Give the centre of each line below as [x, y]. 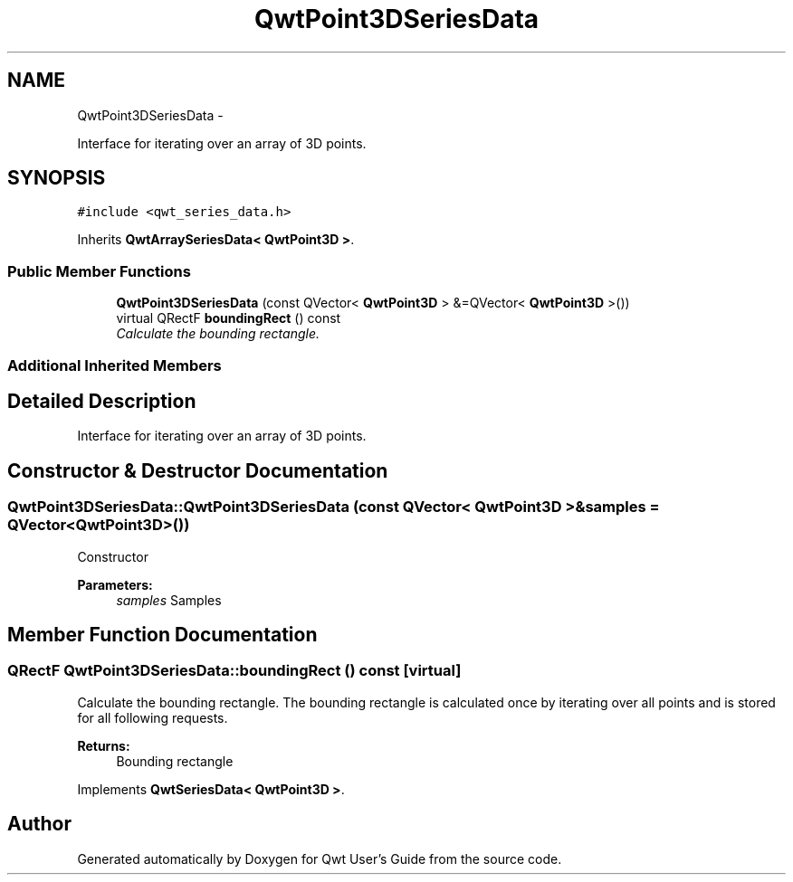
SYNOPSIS [57, 178]
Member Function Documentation [162, 635]
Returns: [104, 745]
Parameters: [115, 584]
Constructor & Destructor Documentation [198, 470]
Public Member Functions [99, 271]
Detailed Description [102, 401]
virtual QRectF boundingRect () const [229, 318]
